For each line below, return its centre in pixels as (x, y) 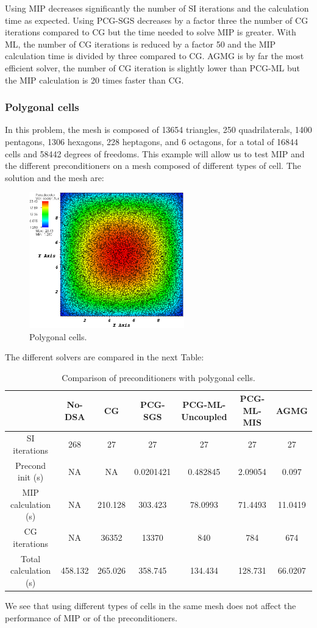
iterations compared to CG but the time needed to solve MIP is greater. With (151, 32)
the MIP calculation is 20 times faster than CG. (94, 80)
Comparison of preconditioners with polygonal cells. (158, 377)
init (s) (31, 477)
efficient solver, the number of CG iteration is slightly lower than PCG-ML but (152, 67)
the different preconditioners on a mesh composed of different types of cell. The (153, 166)
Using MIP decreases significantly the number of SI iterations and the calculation (157, 8)
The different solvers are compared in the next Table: (105, 357)
